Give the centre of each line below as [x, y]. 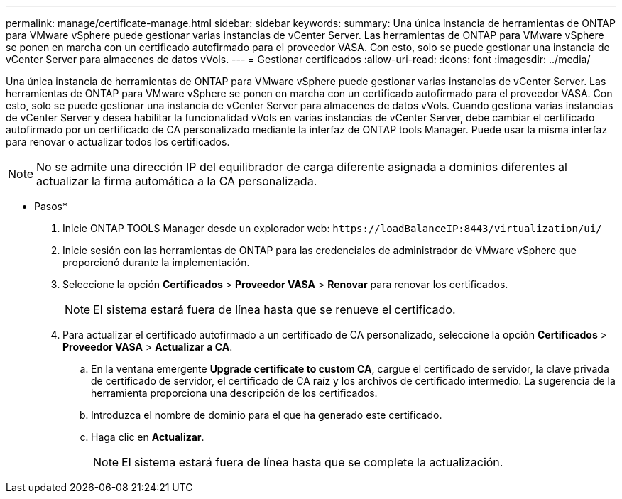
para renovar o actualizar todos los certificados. [118, 142]
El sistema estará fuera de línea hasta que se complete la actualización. [312, 462]
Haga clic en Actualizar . [148, 437]
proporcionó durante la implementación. [156, 262]
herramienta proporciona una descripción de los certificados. [234, 393]
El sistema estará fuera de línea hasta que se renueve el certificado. [274, 309]
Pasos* [51, 206]
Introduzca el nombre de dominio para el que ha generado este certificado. [267, 415]
